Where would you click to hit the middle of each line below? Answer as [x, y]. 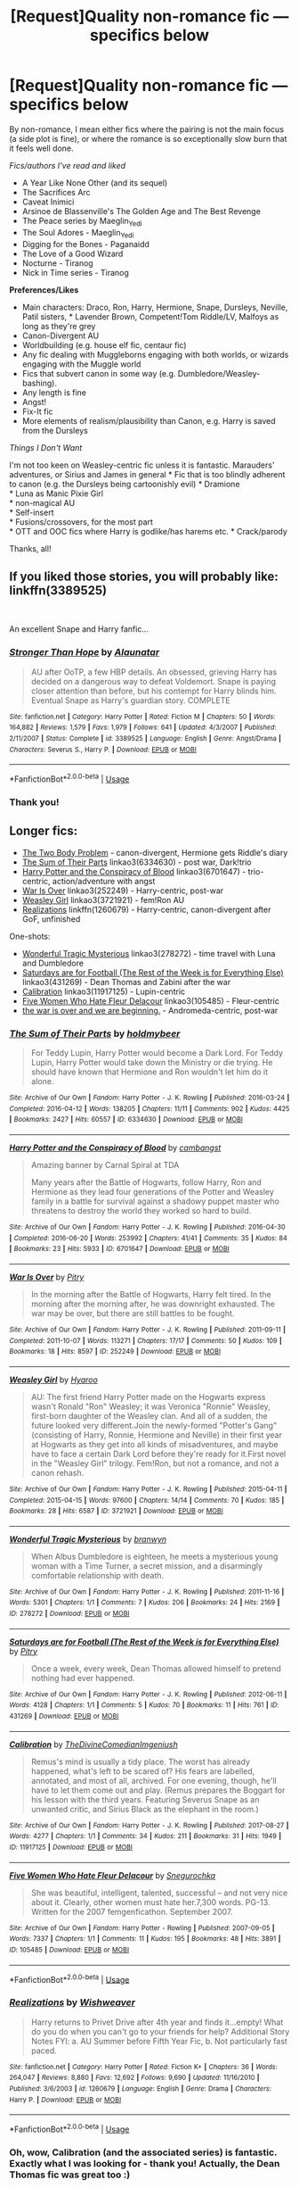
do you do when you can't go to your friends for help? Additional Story [160, 2031]
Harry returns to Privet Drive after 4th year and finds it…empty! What [157, 2022]
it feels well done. [41, 148]
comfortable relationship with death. [97, 1575]
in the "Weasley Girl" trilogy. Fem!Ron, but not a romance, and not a [155, 1463]
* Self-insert [32, 512]
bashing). [40, 383]
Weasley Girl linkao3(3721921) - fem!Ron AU [103, 899]
